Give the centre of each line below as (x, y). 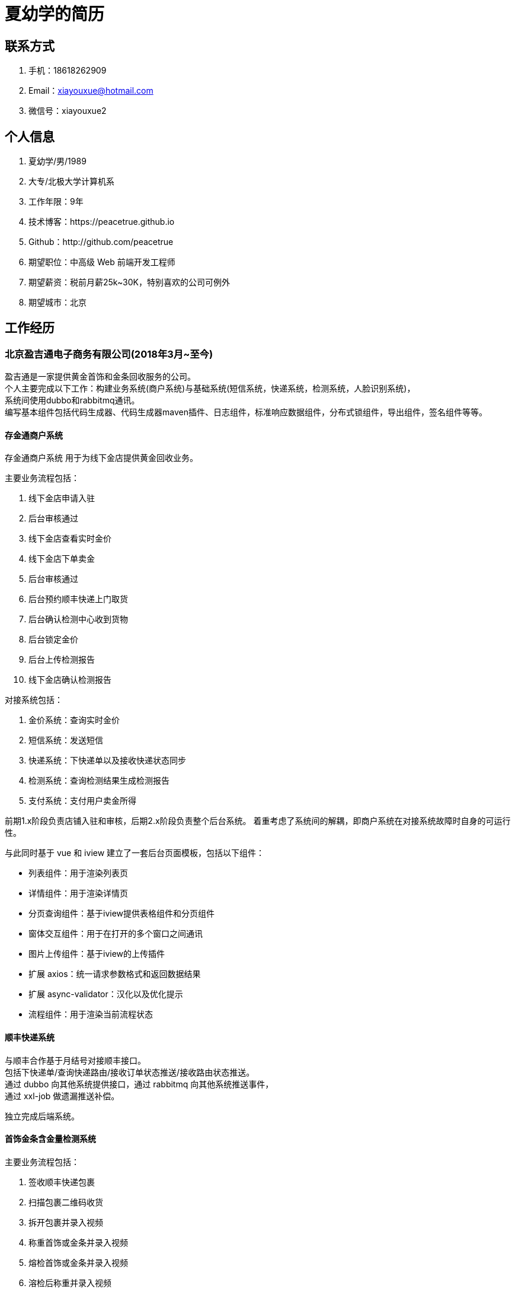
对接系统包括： (34, 700)
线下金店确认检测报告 (70, 680)
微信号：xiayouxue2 (68, 111)
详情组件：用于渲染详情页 (78, 893)
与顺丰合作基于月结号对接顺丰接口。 (75, 1060)
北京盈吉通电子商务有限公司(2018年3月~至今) (109, 354)
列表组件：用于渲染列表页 (78, 873)
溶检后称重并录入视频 (70, 1283)
